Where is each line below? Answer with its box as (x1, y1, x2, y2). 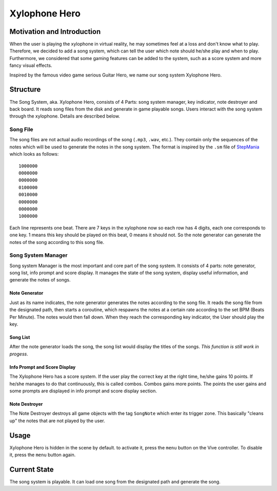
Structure (9, 85, 41, 94)
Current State (9, 465, 54, 474)
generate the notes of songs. (9, 277, 71, 283)
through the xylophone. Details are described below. (9, 113, 121, 119)
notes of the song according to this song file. (9, 239, 105, 245)
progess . (9, 351, 28, 357)
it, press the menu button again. (9, 452, 76, 458)
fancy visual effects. (9, 62, 52, 69)
